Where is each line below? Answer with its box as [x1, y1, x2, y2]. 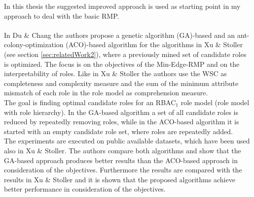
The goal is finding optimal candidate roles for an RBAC [4, 97, 176, 107]
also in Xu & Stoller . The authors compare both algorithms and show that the [4, 145, 241, 155]
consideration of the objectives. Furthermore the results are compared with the [4, 165, 242, 175]
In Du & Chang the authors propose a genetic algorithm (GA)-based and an [4, 29, 235, 40]
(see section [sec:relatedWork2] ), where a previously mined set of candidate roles [4, 49, 247, 59]
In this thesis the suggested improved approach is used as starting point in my [4, 1, 241, 11]
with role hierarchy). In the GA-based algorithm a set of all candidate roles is [4, 107, 239, 117]
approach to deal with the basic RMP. [4, 10, 119, 21]
